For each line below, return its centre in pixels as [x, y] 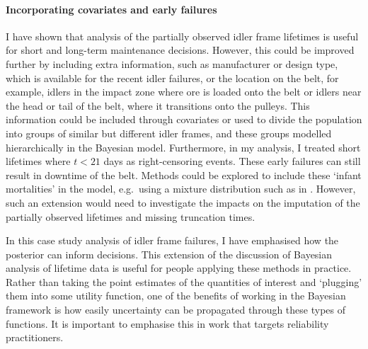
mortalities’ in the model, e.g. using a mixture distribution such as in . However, [181, 189]
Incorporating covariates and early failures [111, 9]
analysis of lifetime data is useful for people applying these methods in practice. [179, 268]
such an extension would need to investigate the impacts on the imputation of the [183, 202]
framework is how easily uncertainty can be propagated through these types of [176, 310]
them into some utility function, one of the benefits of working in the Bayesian [176, 296]
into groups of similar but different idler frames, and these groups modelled [169, 133]
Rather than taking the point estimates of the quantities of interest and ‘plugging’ [184, 281]
